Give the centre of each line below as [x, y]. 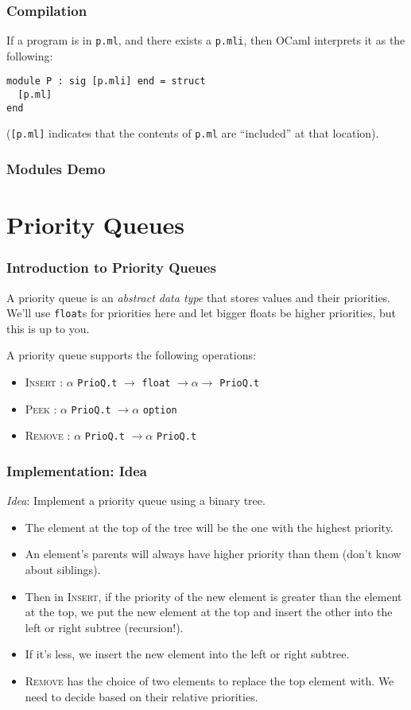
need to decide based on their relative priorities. [142, 696]
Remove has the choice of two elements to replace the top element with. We [209, 680]
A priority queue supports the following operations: [131, 355]
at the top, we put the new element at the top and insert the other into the [209, 612]
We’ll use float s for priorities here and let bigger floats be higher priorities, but [201, 313]
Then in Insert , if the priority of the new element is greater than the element [213, 596]
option [160, 410]
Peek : [41, 408]
